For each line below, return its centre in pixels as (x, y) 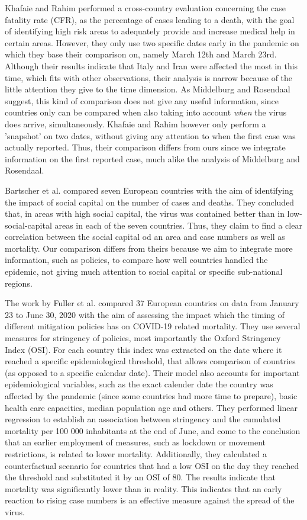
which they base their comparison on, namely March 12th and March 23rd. (141, 54)
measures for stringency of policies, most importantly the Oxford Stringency (143, 338)
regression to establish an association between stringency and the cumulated (143, 419)
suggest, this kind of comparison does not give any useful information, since (142, 100)
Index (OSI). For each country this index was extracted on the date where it (143, 349)
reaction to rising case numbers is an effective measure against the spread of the (150, 500)
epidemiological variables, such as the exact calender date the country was (139, 384)
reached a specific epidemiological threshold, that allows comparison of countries (150, 361)
